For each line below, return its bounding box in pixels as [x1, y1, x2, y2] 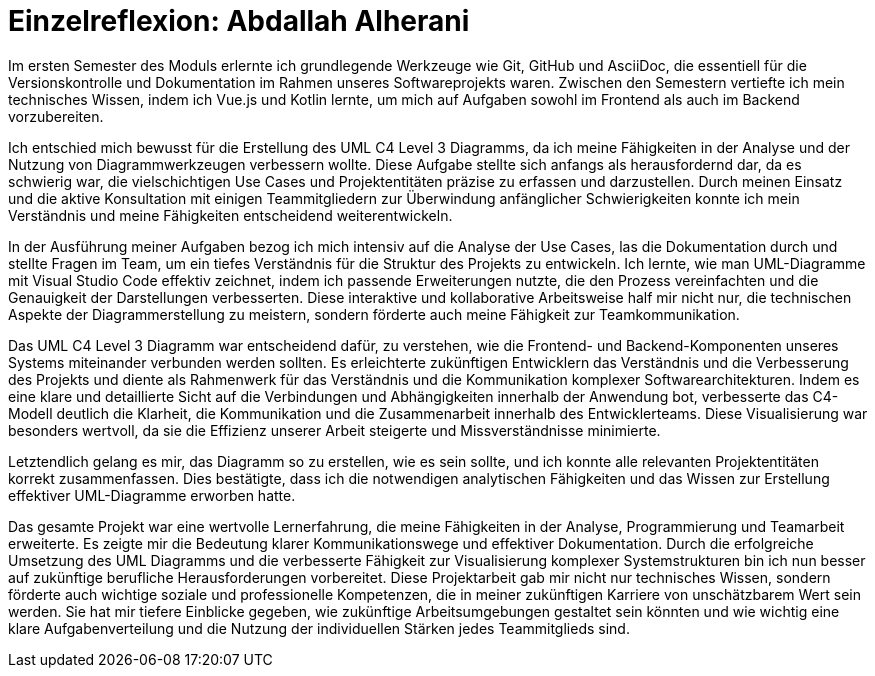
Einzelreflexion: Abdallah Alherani [8, 4, 470, 38]
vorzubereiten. [8, 107, 104, 125]
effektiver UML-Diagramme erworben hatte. [8, 486, 296, 504]
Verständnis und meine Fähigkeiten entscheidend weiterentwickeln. [8, 206, 453, 224]
